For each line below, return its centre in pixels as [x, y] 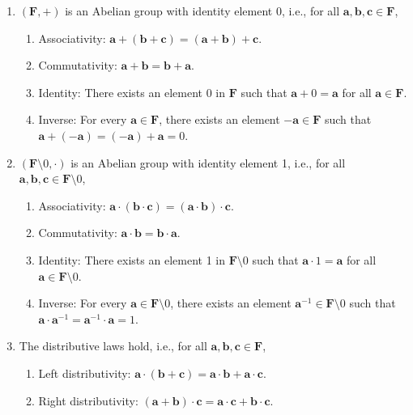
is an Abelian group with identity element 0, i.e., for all [202, 11]
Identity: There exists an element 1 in [132, 259]
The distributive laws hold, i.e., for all [113, 346]
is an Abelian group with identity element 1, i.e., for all [208, 162]
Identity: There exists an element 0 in [132, 92]
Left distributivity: [85, 373]
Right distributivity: [88, 400]
